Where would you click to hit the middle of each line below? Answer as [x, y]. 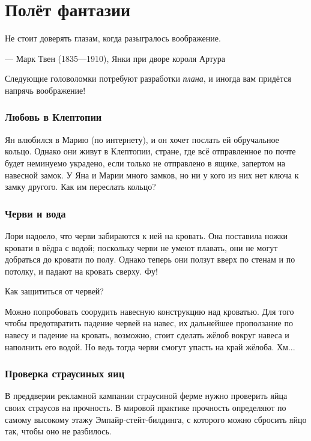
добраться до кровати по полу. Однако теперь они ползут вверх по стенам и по [150, 259]
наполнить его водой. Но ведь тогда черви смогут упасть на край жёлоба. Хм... [150, 346]
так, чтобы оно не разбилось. [58, 431]
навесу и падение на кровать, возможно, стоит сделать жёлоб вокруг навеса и [147, 335]
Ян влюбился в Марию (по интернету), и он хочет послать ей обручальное [142, 139]
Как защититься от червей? [54, 291]
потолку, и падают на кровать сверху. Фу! [81, 271]
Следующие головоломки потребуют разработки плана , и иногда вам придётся [148, 78]
